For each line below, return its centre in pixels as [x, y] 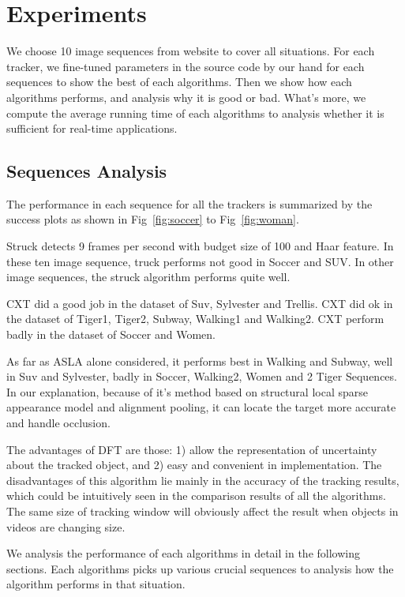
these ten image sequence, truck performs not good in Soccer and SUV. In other [200, 261]
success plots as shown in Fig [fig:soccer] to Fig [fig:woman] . [153, 219]
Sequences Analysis [87, 171]
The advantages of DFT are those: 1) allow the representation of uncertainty [192, 449]
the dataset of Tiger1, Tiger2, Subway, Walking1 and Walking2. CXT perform [195, 319]
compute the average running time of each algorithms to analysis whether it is [195, 113]
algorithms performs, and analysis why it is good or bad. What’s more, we [186, 97]
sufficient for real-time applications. [92, 128]
